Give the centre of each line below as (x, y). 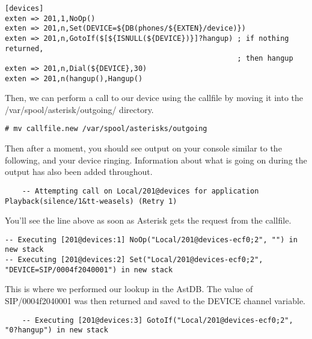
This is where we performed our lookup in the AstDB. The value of (129, 289)
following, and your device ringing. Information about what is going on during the (156, 160)
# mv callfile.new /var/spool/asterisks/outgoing (106, 129)
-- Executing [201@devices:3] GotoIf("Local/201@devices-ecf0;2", (158, 320)
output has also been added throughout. (79, 172)
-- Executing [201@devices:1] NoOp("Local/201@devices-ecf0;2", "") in (151, 240)
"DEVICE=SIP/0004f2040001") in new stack (89, 270)
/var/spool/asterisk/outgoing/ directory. (79, 109)
